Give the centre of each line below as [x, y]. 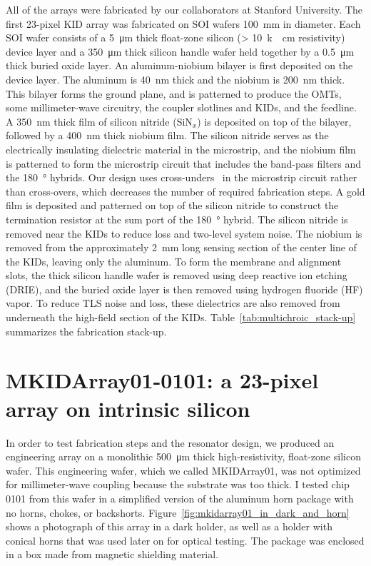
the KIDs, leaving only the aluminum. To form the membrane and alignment [174, 261]
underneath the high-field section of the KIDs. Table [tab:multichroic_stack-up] [181, 317]
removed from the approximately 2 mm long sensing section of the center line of [181, 247]
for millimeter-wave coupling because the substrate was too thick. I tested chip [178, 484]
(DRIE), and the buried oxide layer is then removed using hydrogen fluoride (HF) [184, 289]
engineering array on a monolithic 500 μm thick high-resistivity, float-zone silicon [183, 456]
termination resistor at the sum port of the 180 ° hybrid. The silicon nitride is [177, 219]
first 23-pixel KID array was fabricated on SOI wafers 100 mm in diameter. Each [183, 23]
